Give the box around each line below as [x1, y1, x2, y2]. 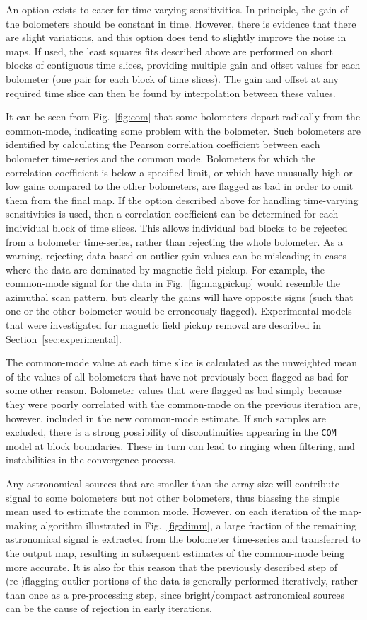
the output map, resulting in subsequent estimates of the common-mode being [6, 546, 345, 560]
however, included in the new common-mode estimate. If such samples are [6, 410, 326, 425]
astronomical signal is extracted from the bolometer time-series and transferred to [6, 531, 361, 546]
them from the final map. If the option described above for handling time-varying [6, 192, 359, 207]
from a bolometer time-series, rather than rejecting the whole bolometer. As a [6, 234, 343, 249]
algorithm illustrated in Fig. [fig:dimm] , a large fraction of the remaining [40, 517, 356, 532]
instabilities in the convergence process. [6, 452, 176, 467]
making [6, 517, 37, 532]
